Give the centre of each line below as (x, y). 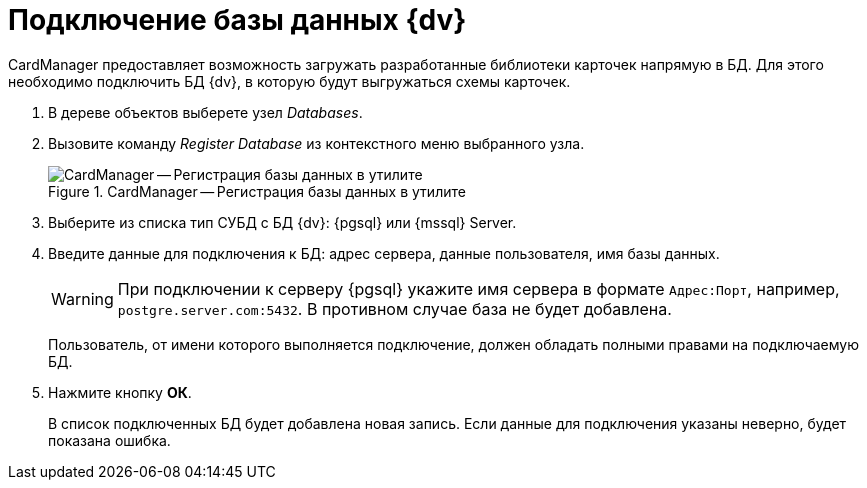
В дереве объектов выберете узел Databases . (205, 112)
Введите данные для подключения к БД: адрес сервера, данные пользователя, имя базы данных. (384, 253)
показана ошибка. (109, 440)
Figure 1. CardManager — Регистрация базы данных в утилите (257, 191)
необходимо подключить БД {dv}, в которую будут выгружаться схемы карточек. (289, 81)
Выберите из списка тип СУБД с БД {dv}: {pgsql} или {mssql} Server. (282, 222)
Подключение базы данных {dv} (237, 20)
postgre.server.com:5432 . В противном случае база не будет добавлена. (394, 308)
